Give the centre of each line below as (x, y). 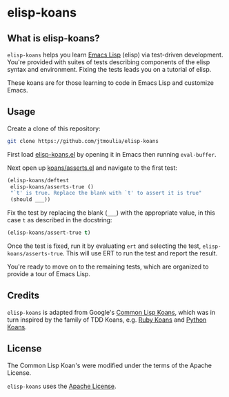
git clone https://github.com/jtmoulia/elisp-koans (83, 141)
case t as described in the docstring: (60, 220)
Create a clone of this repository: (54, 128)
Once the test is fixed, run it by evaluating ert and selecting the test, (104, 246)
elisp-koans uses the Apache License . (62, 386)
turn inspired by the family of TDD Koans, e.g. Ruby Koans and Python (107, 320)
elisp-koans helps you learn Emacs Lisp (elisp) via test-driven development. (115, 55)
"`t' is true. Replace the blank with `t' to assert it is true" (106, 193)
